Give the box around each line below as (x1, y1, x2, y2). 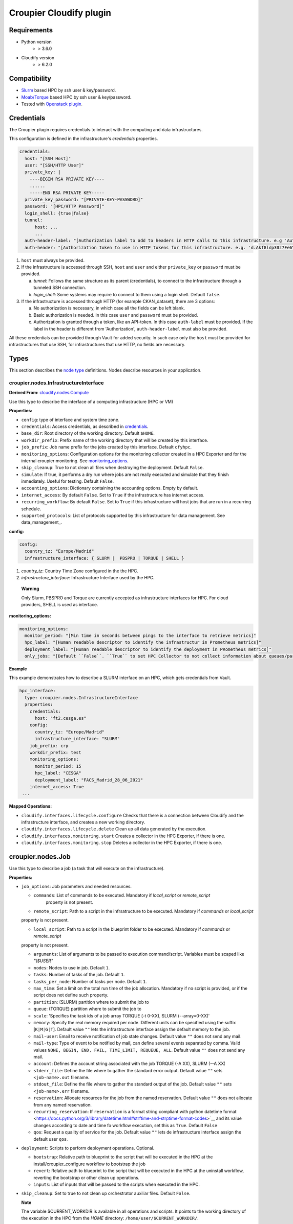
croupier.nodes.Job (9, 852, 71, 861)
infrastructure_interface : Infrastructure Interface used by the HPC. (21, 574, 155, 580)
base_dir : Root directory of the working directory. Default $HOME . (21, 430, 155, 436)
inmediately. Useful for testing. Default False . (21, 478, 114, 484)
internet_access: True (29, 784, 84, 789)
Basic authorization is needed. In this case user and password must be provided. (33, 312, 198, 318)
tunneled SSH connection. (33, 284, 86, 291)
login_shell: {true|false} (24, 211, 89, 216)
